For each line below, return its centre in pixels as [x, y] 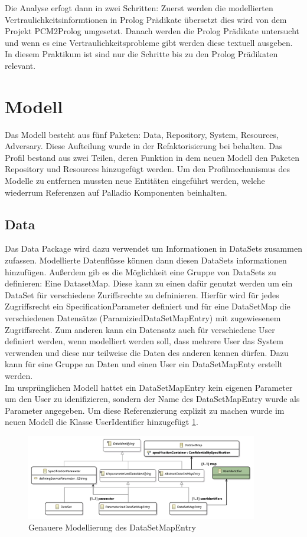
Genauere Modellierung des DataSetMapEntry [112, 527]
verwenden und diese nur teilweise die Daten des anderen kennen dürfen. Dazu [147, 352]
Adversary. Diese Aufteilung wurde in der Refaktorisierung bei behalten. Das [144, 146]
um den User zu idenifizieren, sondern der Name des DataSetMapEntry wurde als [152, 399]
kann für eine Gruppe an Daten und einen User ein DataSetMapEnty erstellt [144, 364]
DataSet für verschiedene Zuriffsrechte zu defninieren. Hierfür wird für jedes [142, 294]
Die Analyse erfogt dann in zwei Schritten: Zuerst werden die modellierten [139, 8]
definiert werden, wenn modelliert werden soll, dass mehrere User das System [144, 341]
